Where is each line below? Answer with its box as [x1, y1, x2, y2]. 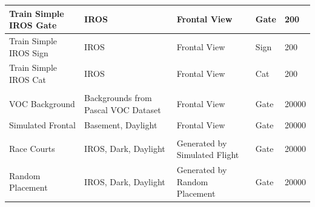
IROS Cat [9, 73, 46, 85]
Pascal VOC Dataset [84, 103, 161, 116]
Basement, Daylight [84, 118, 157, 131]
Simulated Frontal [9, 118, 76, 131]
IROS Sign [9, 46, 48, 59]
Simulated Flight [176, 148, 239, 161]
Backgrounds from [84, 91, 152, 104]
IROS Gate [9, 19, 57, 31]
